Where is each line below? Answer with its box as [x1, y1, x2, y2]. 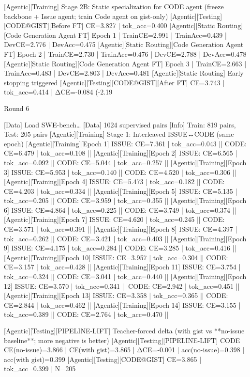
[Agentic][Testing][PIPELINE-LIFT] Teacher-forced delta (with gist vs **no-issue [4, 326, 245, 335]
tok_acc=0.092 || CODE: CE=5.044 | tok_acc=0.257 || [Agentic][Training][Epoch [4, 157, 247, 167]
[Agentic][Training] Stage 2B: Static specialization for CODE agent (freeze [4, 1, 224, 11]
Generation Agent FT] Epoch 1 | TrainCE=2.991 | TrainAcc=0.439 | [23, 30, 227, 40]
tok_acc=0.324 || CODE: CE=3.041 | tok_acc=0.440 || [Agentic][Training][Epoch [4, 271, 247, 282]
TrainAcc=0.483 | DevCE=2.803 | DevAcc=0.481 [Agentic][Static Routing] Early [4, 68, 244, 78]
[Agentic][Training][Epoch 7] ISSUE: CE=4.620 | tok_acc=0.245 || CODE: [4, 214, 225, 224]
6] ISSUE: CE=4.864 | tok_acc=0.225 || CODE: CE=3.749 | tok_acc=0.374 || [4, 204, 236, 215]
